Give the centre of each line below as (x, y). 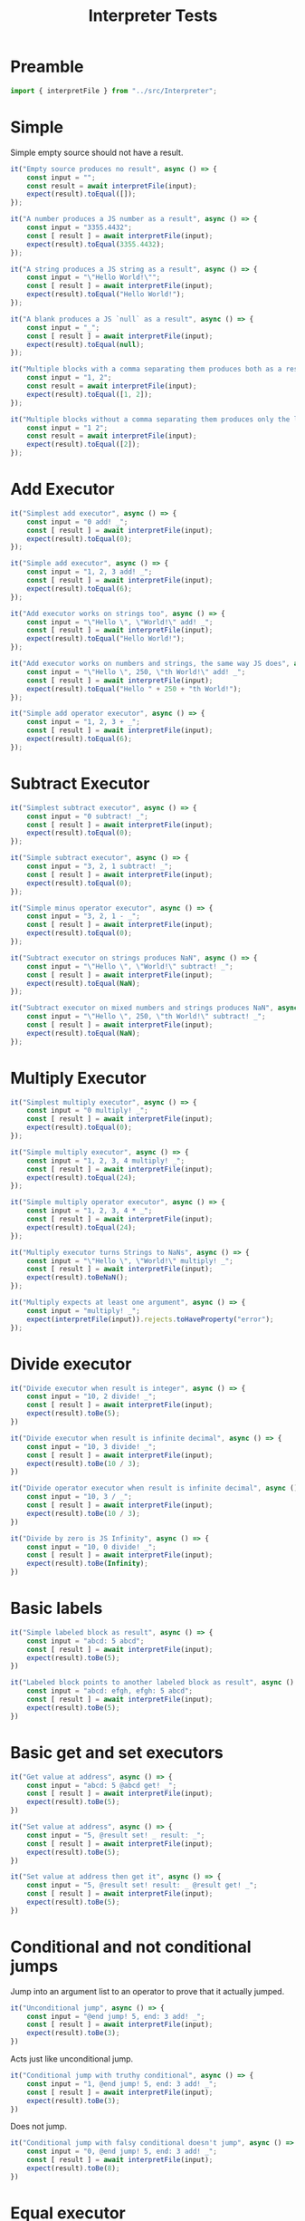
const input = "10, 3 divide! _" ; (91, 1446)
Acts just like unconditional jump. (72, 2059)
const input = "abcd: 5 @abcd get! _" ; (102, 1785)
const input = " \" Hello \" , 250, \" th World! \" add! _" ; (136, 671)
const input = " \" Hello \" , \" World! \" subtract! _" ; (130, 966)
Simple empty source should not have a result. (97, 152)
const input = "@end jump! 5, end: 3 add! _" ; (116, 2016)
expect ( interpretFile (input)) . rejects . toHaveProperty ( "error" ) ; (150, 1319)
